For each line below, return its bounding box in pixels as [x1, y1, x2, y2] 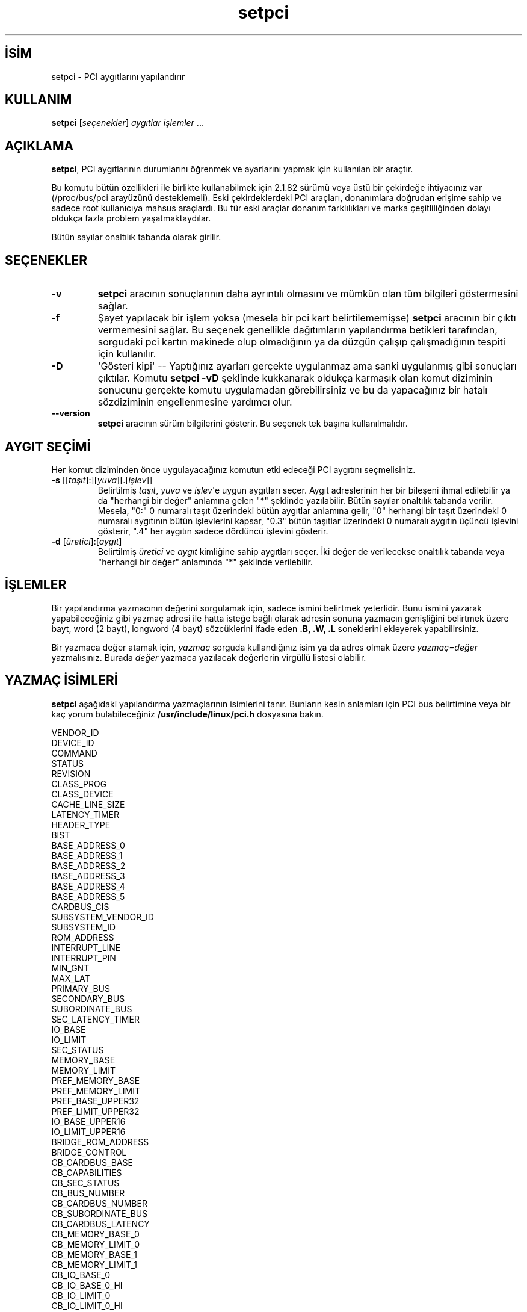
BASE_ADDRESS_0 [51, 840, 125, 850]
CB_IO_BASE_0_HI [51, 1280, 123, 1290]
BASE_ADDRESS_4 [51, 880, 125, 891]
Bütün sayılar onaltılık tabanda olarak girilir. [51, 232, 221, 243]
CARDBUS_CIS [51, 901, 109, 912]
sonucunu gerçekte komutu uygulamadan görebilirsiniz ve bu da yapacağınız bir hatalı [97, 384, 488, 397]
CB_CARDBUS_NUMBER [51, 1198, 147, 1208]
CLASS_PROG [51, 778, 107, 789]
